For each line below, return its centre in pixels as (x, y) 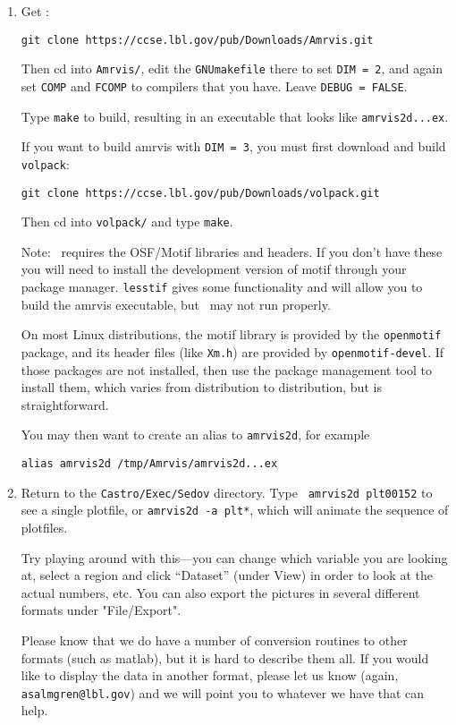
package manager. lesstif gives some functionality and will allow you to (222, 287)
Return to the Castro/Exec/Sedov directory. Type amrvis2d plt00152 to (227, 492)
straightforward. (65, 404)
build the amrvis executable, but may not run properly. (176, 304)
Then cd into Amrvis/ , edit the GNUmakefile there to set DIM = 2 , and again (232, 68)
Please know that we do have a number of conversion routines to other (214, 640)
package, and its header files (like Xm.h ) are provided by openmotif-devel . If (232, 351)
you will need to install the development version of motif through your (214, 269)
